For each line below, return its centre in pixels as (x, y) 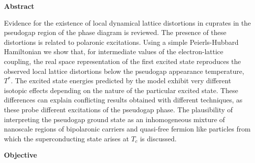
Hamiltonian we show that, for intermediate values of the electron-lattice (114, 51)
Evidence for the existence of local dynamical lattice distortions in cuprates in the (127, 22)
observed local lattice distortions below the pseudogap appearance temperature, (124, 71)
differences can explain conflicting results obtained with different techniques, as (123, 100)
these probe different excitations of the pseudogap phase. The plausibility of (118, 109)
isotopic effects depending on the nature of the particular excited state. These (121, 90)
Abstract (19, 6)
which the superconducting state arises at (66, 138)
